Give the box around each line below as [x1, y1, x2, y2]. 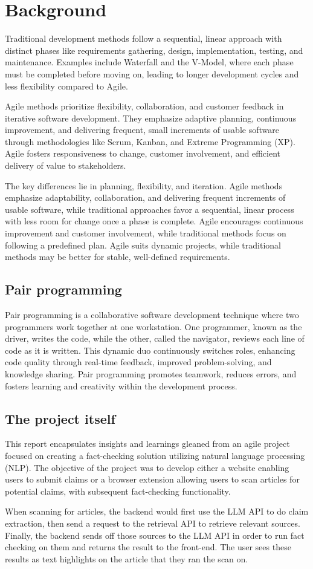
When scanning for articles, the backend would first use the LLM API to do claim [5, 505, 309, 518]
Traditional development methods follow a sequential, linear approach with [5, 32, 282, 45]
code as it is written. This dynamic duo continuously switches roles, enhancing [5, 343, 295, 356]
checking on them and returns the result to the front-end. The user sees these [5, 541, 291, 553]
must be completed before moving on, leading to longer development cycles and [5, 67, 299, 80]
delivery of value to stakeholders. [5, 159, 126, 172]
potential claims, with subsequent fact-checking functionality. [5, 484, 231, 497]
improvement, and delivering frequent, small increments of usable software [5, 123, 279, 136]
